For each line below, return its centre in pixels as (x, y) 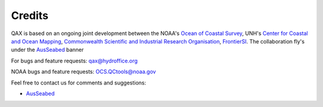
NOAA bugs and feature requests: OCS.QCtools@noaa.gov (83, 72)
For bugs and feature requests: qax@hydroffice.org (74, 61)
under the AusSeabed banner (47, 50)
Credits (30, 15)
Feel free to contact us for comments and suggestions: (79, 83)
